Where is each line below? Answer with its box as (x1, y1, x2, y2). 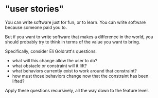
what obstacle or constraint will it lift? (12, 63, 87, 69)
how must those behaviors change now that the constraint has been (12, 73, 149, 79)
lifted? (12, 78, 25, 84)
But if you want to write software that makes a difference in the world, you (5, 34, 154, 40)
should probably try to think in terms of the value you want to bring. (5, 39, 140, 44)
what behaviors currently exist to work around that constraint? (12, 68, 137, 73)
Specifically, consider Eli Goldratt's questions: (5, 48, 97, 54)
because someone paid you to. (5, 24, 67, 30)
